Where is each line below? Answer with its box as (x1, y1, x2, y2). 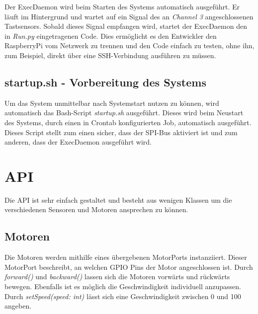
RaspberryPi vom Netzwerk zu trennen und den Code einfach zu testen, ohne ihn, (4, 40, 255, 51)
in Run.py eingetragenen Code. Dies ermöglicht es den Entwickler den (4, 30, 217, 41)
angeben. (4, 301, 32, 311)
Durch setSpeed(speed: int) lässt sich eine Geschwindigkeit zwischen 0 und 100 (4, 291, 241, 301)
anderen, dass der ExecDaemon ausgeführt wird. (4, 137, 152, 147)
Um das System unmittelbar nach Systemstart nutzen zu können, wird (4, 97, 219, 108)
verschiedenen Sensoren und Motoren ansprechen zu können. (4, 204, 188, 215)
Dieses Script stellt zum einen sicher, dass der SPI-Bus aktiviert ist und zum (4, 127, 238, 137)
